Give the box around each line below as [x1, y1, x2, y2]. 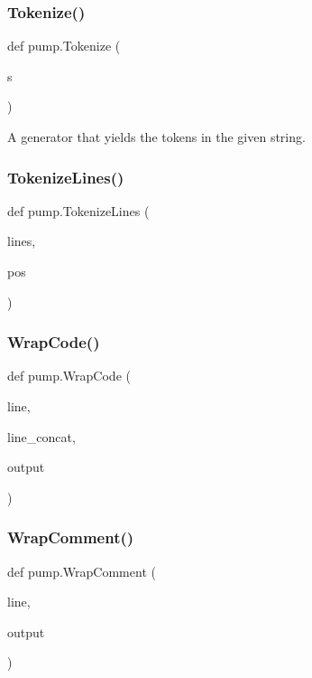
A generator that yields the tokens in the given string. [7, 127, 306, 146]
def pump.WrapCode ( [7, 366, 131, 385]
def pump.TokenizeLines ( [7, 201, 150, 220]
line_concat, [7, 427, 76, 446]
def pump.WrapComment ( [7, 561, 156, 580]
